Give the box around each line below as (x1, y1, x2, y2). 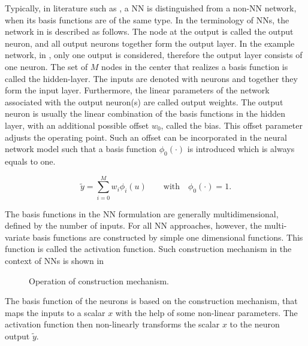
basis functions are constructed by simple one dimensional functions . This (32, 230, 303, 243)
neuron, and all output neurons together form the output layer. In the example (5, 37, 295, 49)
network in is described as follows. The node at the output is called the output (5, 25, 294, 38)
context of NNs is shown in (5, 254, 104, 267)
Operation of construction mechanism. (29, 274, 169, 287)
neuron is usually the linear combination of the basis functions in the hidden (5, 107, 285, 120)
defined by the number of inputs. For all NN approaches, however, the (5, 219, 262, 232)
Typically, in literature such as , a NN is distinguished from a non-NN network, (5, 2, 297, 14)
